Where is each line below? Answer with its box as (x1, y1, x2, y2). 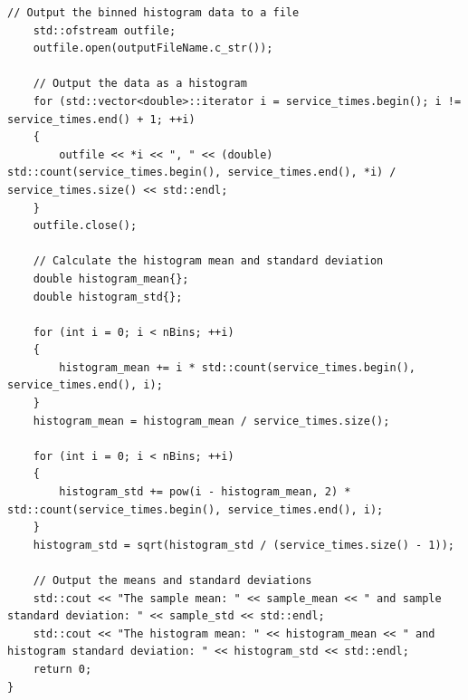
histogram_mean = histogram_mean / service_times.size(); (33, 414, 390, 427)
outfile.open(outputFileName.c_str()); (33, 42, 273, 55)
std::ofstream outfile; (33, 24, 177, 37)
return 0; (33, 662, 92, 676)
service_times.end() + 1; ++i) (7, 112, 196, 126)
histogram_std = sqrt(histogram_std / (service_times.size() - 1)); (33, 538, 454, 551)
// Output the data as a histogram (33, 77, 247, 91)
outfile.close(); (33, 219, 138, 233)
